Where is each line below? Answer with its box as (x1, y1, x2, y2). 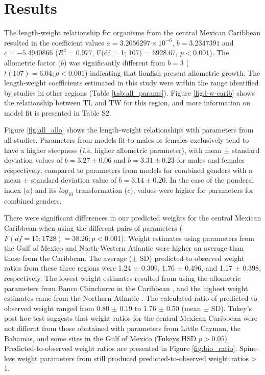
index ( (4, 185, 27, 195)
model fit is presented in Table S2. (4, 107, 111, 118)
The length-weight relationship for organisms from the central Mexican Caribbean (4, 27, 261, 38)
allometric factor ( (4, 57, 61, 68)
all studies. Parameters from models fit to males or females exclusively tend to (4, 135, 249, 145)
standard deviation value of (31, 174, 116, 185)
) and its (30, 185, 57, 195)
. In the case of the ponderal (165, 174, 254, 185)
